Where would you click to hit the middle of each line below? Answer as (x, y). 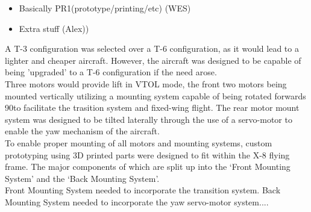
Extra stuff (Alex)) (54, 28)
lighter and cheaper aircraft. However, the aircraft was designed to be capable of (153, 60)
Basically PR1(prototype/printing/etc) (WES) (105, 8)
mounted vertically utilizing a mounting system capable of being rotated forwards (155, 95)
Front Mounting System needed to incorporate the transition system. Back (143, 190)
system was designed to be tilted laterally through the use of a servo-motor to (149, 119)
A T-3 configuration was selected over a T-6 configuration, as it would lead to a (152, 48)
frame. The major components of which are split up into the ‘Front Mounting (148, 167)
